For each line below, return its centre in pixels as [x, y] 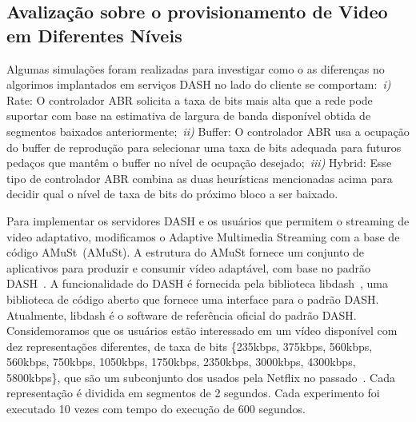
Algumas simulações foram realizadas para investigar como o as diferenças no [196, 68]
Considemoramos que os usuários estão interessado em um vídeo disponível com [202, 330]
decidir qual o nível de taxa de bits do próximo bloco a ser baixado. [172, 194]
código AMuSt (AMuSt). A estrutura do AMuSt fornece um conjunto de [186, 252]
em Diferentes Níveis [94, 35]
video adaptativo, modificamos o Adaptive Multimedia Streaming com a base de [203, 236]
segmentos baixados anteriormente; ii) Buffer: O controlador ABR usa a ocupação [208, 131]
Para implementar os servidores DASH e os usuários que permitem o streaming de [208, 220]
